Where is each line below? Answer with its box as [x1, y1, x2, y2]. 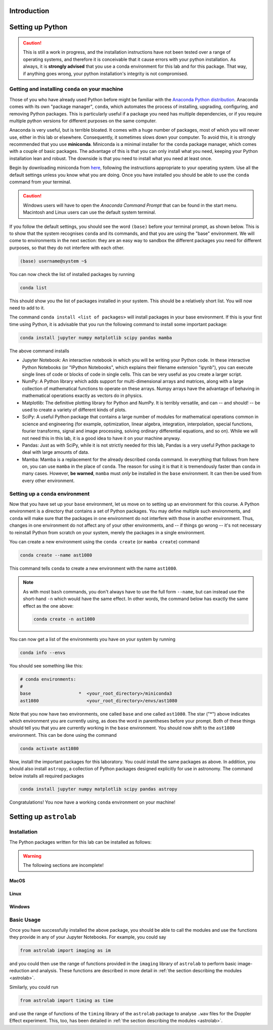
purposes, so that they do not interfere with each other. [9, 245, 125, 251]
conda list [20, 285, 47, 291]
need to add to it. [9, 305, 45, 311]
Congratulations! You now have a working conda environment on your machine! [9, 799, 175, 805]
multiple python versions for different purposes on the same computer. [9, 117, 157, 124]
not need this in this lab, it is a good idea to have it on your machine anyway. [22, 435, 181, 441]
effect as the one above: [23, 603, 74, 609]
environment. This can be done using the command [9, 732, 117, 738]
